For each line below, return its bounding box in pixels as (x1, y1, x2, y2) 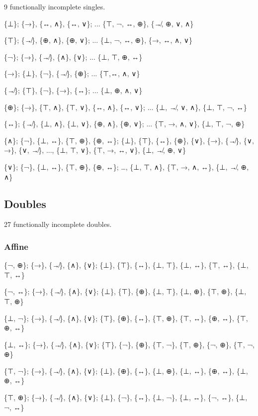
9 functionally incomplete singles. (4, 1, 105, 11)
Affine (4, 240, 28, 252)
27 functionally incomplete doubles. (4, 219, 112, 229)
